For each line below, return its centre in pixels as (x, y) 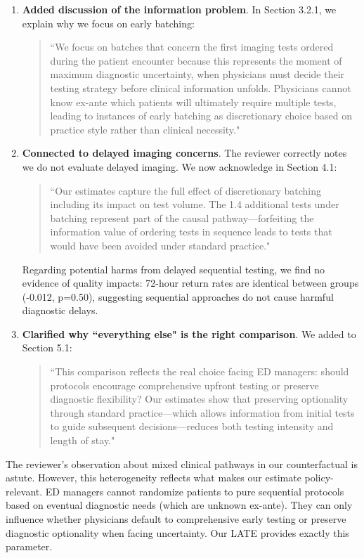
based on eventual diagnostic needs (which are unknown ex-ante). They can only (179, 505)
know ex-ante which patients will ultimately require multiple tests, (193, 102)
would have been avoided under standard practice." (160, 245)
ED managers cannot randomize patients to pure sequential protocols (195, 491)
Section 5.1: (47, 348)
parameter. (29, 546)
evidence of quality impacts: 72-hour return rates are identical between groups (190, 283)
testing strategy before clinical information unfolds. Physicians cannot (201, 87)
